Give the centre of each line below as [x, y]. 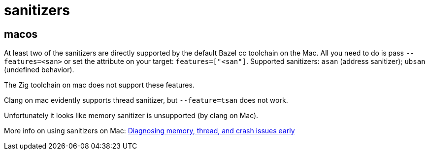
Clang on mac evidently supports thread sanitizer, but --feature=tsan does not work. [146, 100]
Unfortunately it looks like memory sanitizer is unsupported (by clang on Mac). [131, 116]
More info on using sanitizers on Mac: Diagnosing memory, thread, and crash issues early [149, 131]
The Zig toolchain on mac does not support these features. [99, 85]
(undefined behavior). [39, 70]
